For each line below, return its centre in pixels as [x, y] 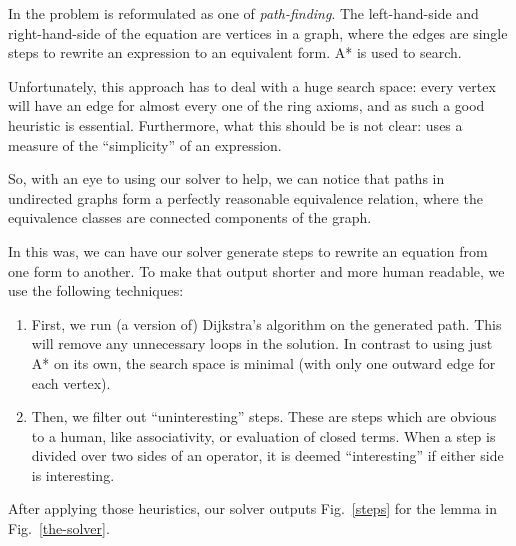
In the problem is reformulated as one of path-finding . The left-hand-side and [243, 13]
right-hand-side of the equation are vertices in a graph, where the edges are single [258, 32]
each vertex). [71, 382]
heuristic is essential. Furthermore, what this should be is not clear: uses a [235, 124]
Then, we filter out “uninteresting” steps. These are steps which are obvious [264, 416]
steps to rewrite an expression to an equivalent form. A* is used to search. [235, 52]
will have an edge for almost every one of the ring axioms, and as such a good [246, 105]
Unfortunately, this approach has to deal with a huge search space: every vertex [252, 85]
